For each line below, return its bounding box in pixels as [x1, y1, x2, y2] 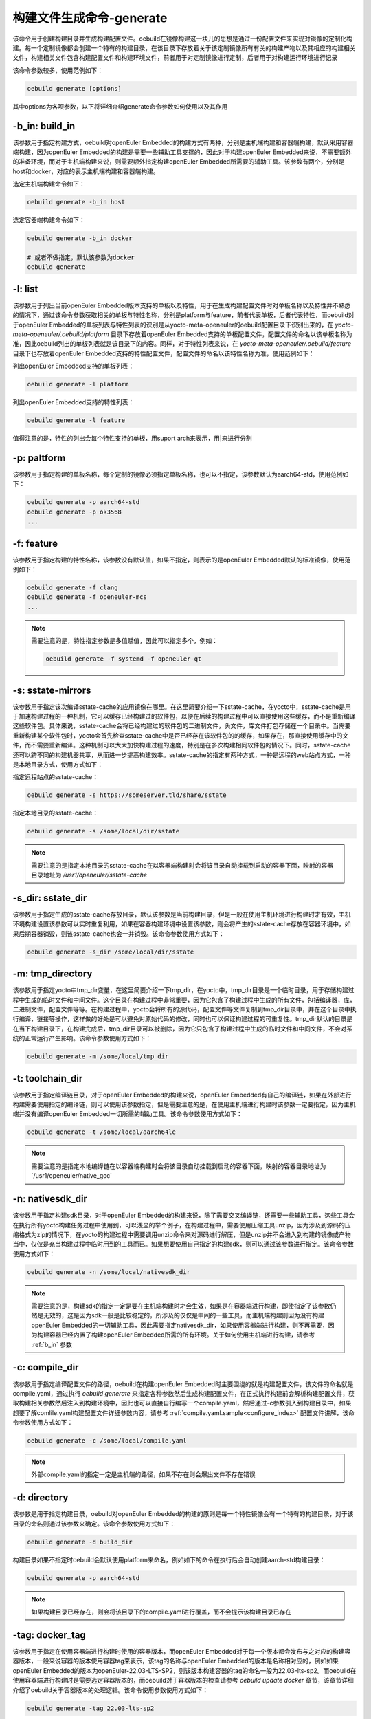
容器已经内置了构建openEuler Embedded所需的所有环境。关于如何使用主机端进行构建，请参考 [49, 1331, 315, 1339]
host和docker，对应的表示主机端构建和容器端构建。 [12, 167, 159, 175]
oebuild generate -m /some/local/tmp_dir [27, 1053, 169, 1060]
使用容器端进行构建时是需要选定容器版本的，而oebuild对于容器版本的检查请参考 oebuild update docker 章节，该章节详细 [12, 1676, 354, 1685]
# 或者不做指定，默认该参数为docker [27, 253, 135, 261]
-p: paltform [12, 452, 66, 463]
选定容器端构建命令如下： [12, 216, 85, 224]
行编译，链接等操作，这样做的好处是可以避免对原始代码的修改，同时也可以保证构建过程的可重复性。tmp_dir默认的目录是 [12, 1015, 353, 1023]
